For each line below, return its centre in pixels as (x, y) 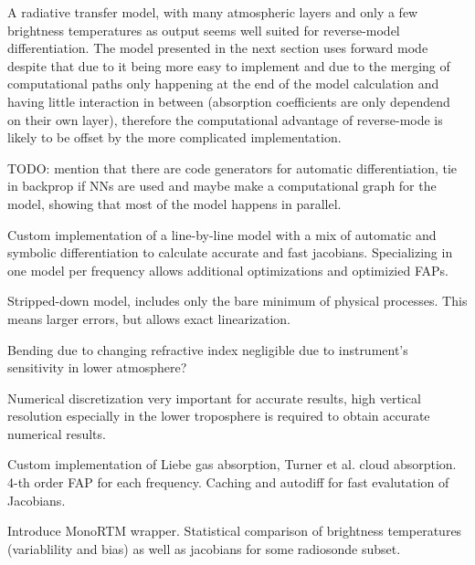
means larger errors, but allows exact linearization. (149, 318)
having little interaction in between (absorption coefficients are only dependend (229, 101)
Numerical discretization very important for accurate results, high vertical (214, 398)
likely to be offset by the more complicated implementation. (174, 137)
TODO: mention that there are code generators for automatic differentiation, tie (232, 167)
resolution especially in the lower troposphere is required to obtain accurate (219, 416)
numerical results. (57, 433)
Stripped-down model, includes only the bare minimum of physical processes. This (237, 301)
